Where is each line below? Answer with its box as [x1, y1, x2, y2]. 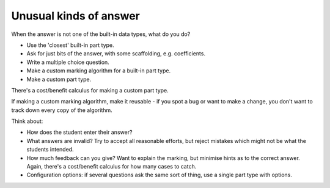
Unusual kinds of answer [11, 9, 140, 23]
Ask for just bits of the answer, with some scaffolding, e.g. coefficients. [26, 50, 206, 57]
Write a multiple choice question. [26, 58, 109, 66]
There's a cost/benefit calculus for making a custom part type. [11, 86, 169, 94]
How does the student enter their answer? [26, 128, 133, 136]
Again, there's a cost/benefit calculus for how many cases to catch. [26, 163, 197, 170]
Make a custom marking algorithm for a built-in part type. [26, 67, 171, 74]
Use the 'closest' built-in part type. [26, 41, 114, 49]
